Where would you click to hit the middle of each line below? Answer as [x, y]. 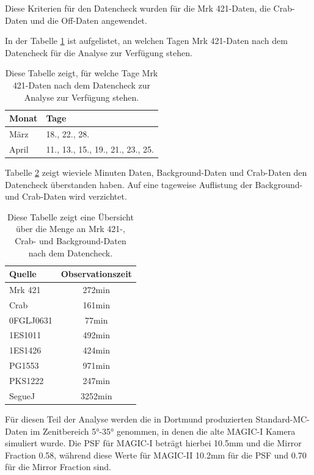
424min [96, 350]
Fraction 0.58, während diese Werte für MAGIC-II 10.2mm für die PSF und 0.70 [156, 455]
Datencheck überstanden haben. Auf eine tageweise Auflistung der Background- [154, 184]
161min [96, 304]
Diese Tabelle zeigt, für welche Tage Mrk [82, 73]
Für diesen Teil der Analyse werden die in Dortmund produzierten [129, 419]
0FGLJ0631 [31, 320]
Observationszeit [96, 274]
